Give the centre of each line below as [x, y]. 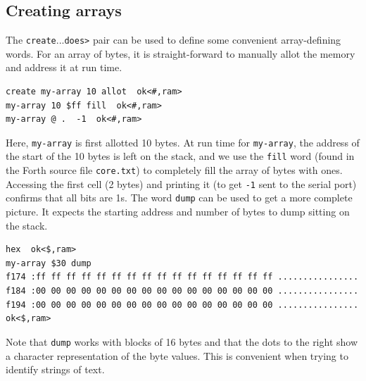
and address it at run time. [64, 67]
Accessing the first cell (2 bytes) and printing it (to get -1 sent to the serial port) [181, 183]
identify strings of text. [55, 369]
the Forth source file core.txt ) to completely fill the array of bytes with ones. [174, 170]
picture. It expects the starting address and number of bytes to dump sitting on [178, 212]
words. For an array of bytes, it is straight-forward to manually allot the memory [181, 53]
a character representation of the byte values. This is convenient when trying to [177, 355]
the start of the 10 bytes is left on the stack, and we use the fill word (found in [180, 156]
